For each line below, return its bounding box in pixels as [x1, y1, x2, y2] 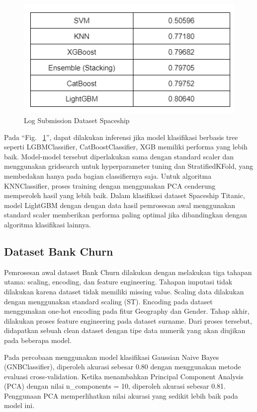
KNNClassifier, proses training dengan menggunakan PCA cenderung [4, 180, 216, 191]
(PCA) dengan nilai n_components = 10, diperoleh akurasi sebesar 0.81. [4, 381, 226, 391]
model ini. [4, 400, 35, 411]
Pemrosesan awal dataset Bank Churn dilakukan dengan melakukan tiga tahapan [4, 267, 252, 277]
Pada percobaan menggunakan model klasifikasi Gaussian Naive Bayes [4, 351, 219, 362]
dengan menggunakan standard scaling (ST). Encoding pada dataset [4, 296, 213, 306]
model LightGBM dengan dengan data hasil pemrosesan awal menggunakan [4, 200, 236, 210]
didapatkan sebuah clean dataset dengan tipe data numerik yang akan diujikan [4, 325, 246, 336]
